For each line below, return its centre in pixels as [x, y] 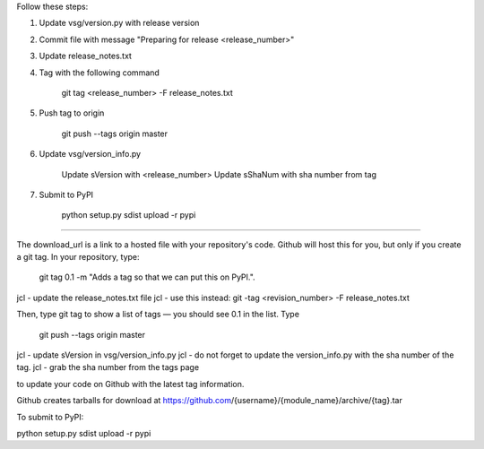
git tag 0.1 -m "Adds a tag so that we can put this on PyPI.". [147, 277]
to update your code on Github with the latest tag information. [130, 384]
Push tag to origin [72, 113]
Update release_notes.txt [85, 56]
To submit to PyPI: [50, 417]
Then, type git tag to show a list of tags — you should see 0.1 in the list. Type [158, 315]
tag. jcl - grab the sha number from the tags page [108, 367]
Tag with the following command [99, 73]
